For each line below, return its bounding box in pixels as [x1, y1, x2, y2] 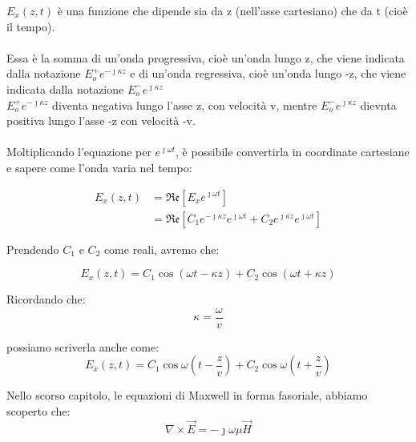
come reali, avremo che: [103, 240, 220, 257]
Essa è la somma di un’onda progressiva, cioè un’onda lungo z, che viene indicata [6, 49, 405, 66]
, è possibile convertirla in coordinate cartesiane [176, 143, 410, 160]
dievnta [360, 96, 397, 113]
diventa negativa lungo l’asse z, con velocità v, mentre [52, 96, 317, 113]
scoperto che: [6, 403, 71, 420]
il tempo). [6, 18, 55, 34]
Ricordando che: [6, 291, 86, 307]
